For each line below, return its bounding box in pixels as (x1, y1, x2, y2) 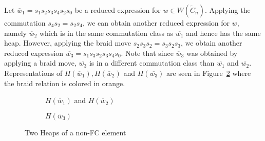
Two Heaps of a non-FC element (25, 127, 126, 137)
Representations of (4, 67, 63, 78)
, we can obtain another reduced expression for (82, 17, 230, 28)
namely (4, 27, 27, 38)
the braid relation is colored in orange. (4, 77, 125, 88)
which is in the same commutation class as (39, 27, 174, 38)
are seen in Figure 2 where (166, 67, 251, 78)
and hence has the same (186, 27, 261, 38)
